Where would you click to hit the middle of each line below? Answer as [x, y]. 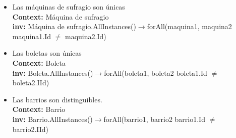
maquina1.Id [32, 36]
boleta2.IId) [31, 83]
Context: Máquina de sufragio [61, 16]
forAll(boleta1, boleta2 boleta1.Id [156, 73]
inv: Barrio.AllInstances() [52, 119]
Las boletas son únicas [47, 53]
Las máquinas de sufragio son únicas [69, 7]
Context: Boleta [39, 62]
